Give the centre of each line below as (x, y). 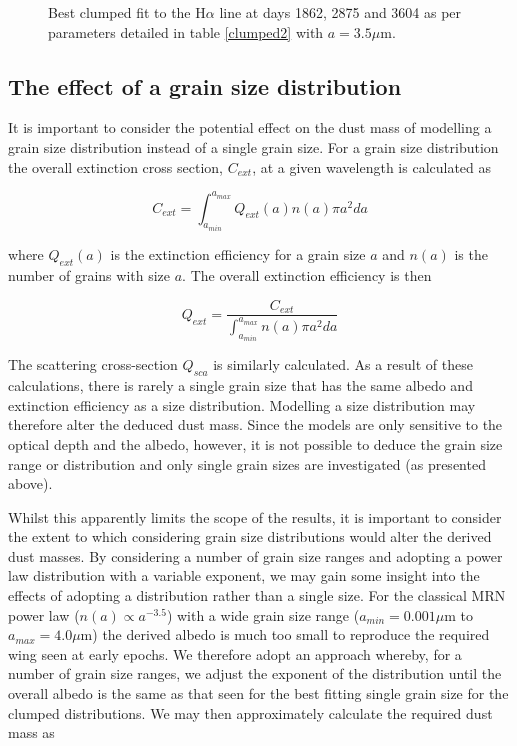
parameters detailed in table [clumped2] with (186, 31)
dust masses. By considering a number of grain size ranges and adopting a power (255, 555)
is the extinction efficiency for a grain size (238, 254)
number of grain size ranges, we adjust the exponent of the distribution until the (255, 673)
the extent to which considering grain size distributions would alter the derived (250, 536)
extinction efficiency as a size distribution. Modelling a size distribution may (242, 404)
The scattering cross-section (93, 364)
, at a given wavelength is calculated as (372, 166)
